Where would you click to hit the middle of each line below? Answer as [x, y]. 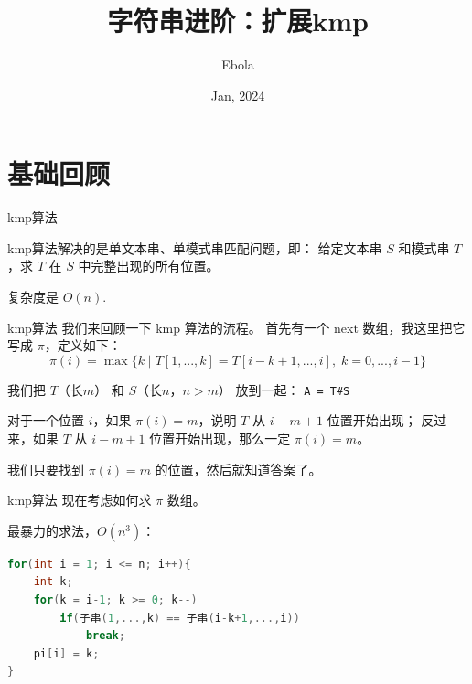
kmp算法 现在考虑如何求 [80, 500]
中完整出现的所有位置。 [149, 266]
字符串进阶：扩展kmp [238, 21]
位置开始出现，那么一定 [220, 438]
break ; [105, 636]
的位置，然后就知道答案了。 [238, 469]
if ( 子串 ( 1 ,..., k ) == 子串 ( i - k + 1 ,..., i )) [180, 618]
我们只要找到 [46, 469]
